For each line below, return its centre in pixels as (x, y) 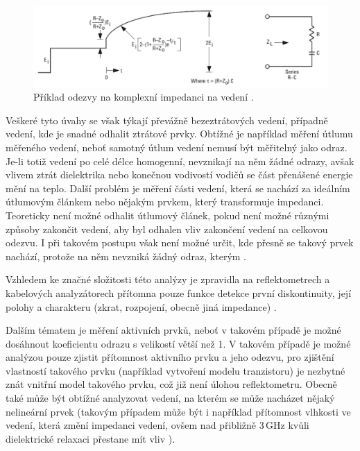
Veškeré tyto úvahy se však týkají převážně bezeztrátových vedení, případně (167, 120)
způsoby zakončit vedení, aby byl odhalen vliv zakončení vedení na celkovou (167, 229)
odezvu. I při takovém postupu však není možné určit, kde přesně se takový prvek (180, 242)
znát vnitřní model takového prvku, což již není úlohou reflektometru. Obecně (171, 384)
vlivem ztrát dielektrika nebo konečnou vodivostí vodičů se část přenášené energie (179, 175)
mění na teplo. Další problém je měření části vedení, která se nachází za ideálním (178, 188)
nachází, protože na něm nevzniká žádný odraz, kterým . (126, 256)
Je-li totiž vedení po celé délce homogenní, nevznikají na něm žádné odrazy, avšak (180, 161)
